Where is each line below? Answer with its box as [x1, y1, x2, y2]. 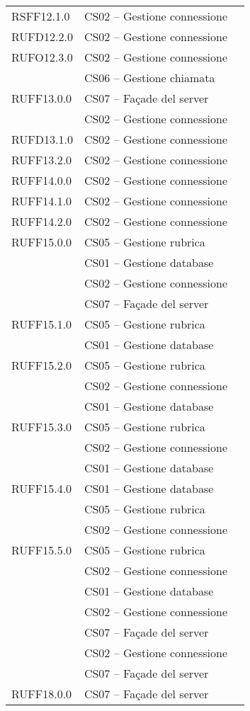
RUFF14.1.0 [11, 193, 72, 209]
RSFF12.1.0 [11, 8, 70, 24]
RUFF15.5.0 [11, 542, 72, 558]
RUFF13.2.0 [11, 152, 72, 168]
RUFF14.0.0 [11, 172, 72, 188]
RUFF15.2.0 [11, 357, 72, 373]
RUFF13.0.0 [11, 90, 72, 106]
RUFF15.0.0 [11, 234, 72, 250]
